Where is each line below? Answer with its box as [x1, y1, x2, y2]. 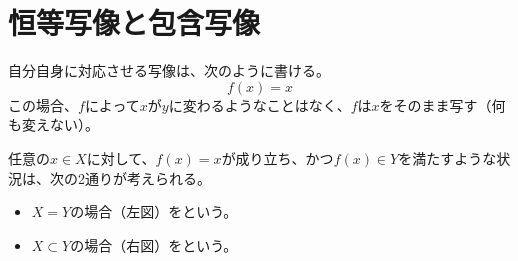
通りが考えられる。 [84, 167, 211, 188]
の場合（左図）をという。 [70, 201, 238, 222]
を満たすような [398, 147, 497, 168]
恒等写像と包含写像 [8, 2, 261, 43]
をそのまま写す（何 [379, 94, 506, 115]
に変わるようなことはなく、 [168, 94, 351, 115]
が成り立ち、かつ [221, 147, 334, 168]
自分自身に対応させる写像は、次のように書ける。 [8, 60, 330, 81]
